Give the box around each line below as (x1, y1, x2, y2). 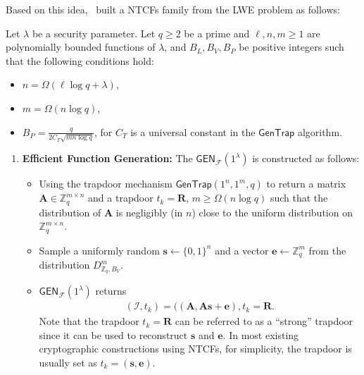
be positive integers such (239, 39, 344, 54)
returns (95, 283, 127, 298)
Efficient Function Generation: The (22, 151, 193, 166)
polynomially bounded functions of (6, 39, 156, 54)
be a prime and (184, 25, 250, 40)
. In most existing (222, 327, 299, 342)
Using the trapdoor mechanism (39, 176, 172, 191)
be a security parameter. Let (32, 25, 156, 40)
